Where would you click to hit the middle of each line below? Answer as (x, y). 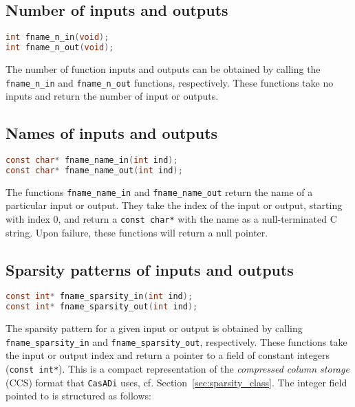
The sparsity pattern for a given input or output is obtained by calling (154, 328)
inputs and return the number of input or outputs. (112, 96)
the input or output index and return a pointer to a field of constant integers (168, 355)
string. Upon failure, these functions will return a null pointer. (137, 232)
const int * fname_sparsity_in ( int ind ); (99, 297)
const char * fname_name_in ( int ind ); (92, 160)
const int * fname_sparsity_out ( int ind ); (102, 307)
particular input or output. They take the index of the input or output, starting (174, 205)
